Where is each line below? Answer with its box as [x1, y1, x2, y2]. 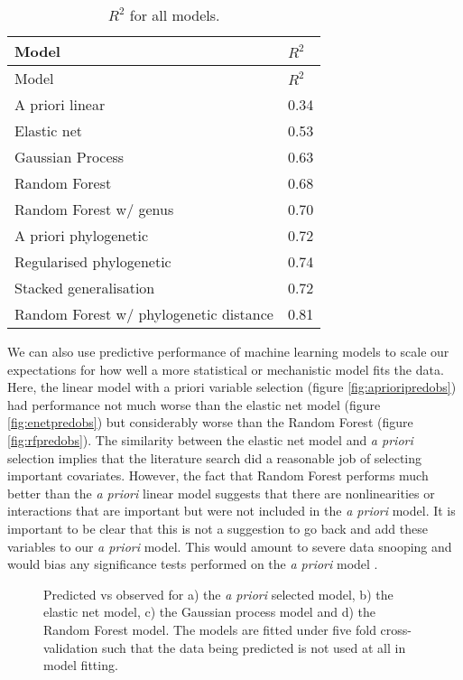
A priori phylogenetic [14, 225, 149, 246]
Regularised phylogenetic [14, 251, 171, 272]
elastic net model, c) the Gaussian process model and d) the [43, 602, 375, 621]
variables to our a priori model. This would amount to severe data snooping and [7, 536, 452, 555]
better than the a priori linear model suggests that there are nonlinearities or [7, 483, 435, 502]
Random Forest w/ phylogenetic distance [14, 303, 273, 324]
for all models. [129, 5, 220, 25]
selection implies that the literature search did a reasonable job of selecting [7, 448, 422, 467]
